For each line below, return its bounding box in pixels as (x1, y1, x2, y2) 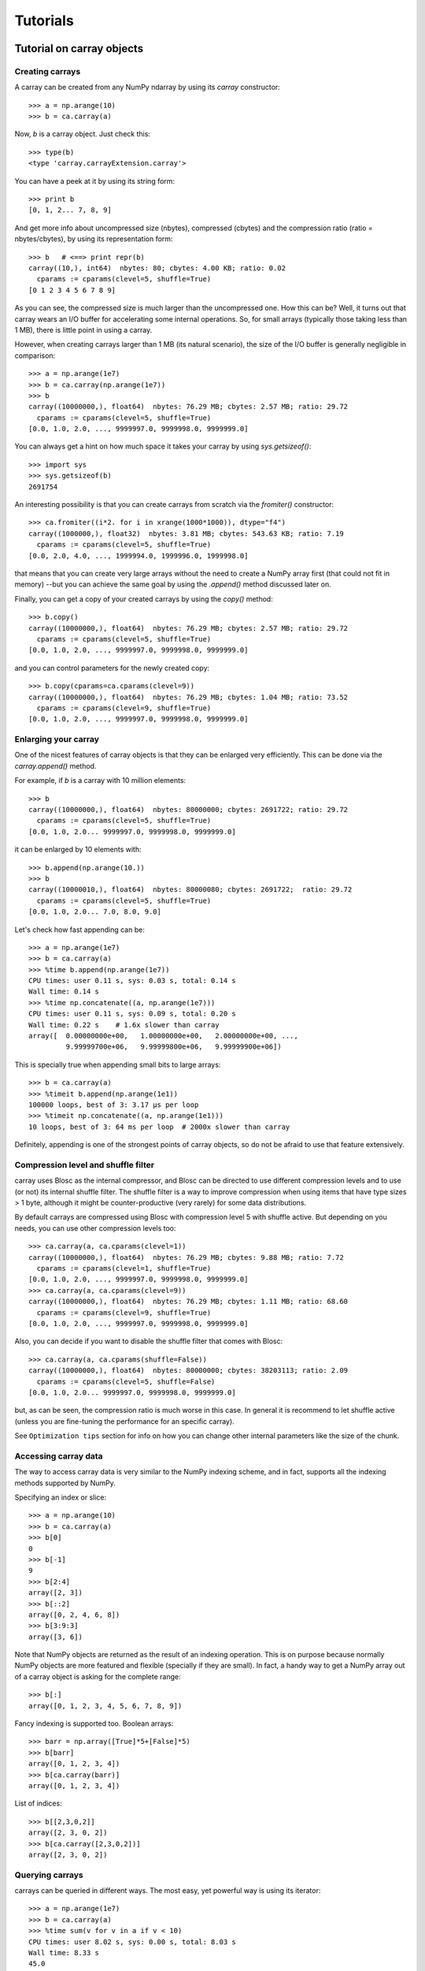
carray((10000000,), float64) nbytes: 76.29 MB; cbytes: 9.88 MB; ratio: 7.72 (28, 1253, 344, 1261)
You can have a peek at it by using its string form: (14, 176, 176, 185)
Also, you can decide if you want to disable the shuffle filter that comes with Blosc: (14, 1336, 283, 1346)
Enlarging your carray (14, 734, 100, 745)
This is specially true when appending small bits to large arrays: (14, 1060, 221, 1069)
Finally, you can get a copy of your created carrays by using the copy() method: (14, 594, 273, 603)
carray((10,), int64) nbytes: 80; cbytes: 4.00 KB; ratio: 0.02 (28, 264, 286, 272)
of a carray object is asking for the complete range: (14, 1671, 181, 1681)
